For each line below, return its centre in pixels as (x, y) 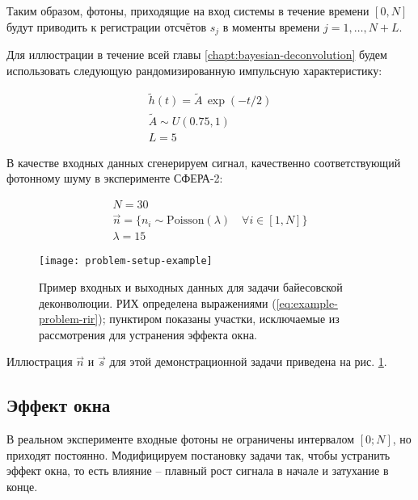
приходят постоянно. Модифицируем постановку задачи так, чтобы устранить (198, 454)
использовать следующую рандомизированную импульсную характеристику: (194, 70)
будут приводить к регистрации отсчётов (107, 26)
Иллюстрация (40, 361)
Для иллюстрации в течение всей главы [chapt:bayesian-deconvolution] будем (197, 55)
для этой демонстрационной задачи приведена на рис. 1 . (248, 361)
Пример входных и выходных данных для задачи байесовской (191, 286)
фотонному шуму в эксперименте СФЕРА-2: (115, 178)
